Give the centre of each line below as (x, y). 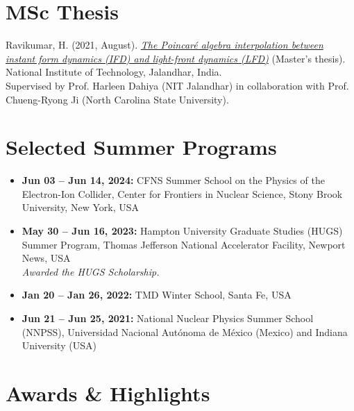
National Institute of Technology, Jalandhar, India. (114, 72)
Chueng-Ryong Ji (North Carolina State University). (117, 99)
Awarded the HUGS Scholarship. (91, 271)
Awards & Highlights (108, 393)
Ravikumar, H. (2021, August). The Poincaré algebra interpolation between (165, 45)
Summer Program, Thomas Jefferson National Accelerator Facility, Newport (184, 244)
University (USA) (59, 345)
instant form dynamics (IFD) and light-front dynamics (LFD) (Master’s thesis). (176, 58)
